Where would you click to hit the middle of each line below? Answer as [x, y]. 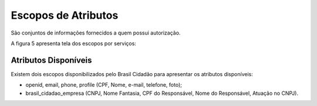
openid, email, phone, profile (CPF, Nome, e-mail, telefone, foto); [104, 85]
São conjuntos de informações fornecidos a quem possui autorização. [96, 33]
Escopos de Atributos [65, 15]
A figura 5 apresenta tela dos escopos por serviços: [73, 43]
